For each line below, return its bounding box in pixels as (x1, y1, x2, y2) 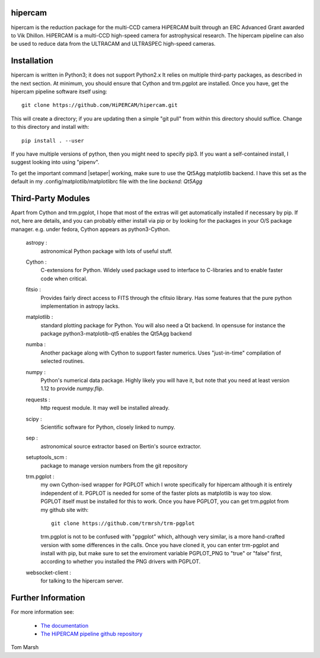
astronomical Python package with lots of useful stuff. (40, 247, 172, 255)
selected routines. (40, 358, 85, 365)
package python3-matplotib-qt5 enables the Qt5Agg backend (40, 330, 192, 337)
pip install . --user (21, 137, 84, 144)
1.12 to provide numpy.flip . (40, 385, 104, 392)
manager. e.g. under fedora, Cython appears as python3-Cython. (11, 226, 171, 233)
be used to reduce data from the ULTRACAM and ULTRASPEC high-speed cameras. (11, 40, 216, 48)
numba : (25, 341, 46, 348)
